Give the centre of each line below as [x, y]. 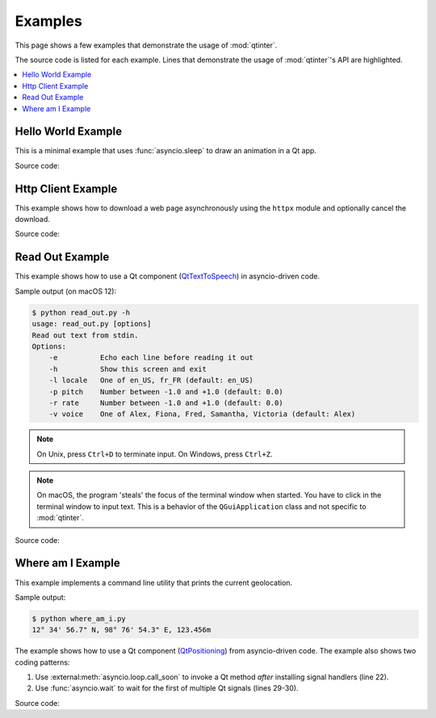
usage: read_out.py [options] [92, 324]
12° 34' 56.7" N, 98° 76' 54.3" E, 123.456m [122, 630]
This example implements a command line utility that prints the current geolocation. [154, 582]
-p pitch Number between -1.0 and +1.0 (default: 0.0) [166, 392]
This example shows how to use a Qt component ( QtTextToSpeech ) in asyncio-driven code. [168, 276]
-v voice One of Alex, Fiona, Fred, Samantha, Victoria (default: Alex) [202, 414]
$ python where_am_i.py [79, 618]
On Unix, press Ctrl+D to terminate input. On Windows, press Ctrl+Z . [155, 454]
